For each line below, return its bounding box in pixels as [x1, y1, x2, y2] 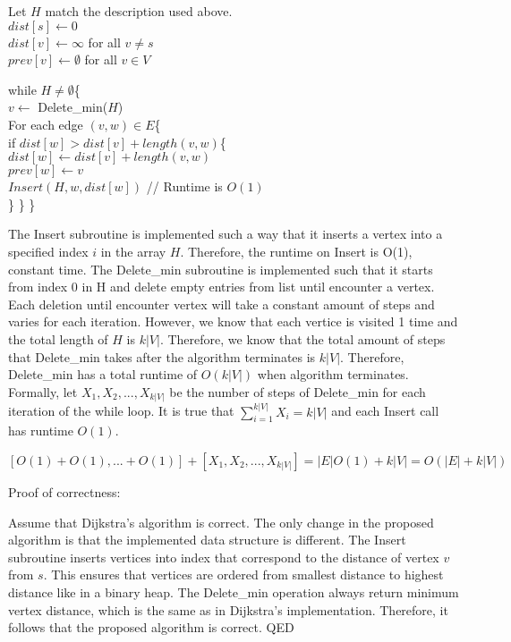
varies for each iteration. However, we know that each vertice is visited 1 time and [8, 312, 458, 331]
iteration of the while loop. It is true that [8, 401, 234, 420]
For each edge [8, 114, 83, 133]
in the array [100, 241, 166, 260]
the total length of [8, 329, 108, 348]
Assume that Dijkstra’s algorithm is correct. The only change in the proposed [8, 512, 434, 531]
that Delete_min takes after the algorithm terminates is [8, 347, 316, 366]
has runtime [8, 421, 73, 440]
